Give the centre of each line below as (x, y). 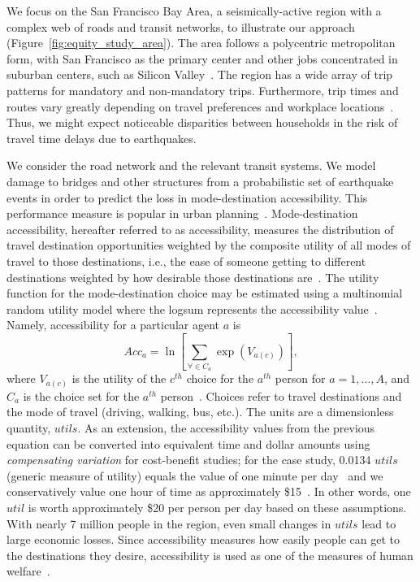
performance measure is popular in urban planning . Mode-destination (182, 213)
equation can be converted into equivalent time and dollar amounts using (188, 443)
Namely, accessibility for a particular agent (113, 325)
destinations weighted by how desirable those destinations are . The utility (193, 277)
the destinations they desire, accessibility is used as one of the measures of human (210, 555)
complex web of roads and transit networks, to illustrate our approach (181, 26)
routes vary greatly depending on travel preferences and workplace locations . (200, 106)
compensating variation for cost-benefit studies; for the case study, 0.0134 (189, 460)
